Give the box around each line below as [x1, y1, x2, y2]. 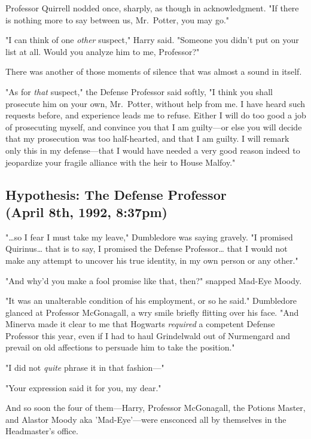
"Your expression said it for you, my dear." [5, 381, 161, 394]
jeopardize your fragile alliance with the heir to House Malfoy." [5, 156, 236, 168]
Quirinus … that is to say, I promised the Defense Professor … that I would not [5, 242, 288, 255]
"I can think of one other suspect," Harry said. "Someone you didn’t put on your [5, 33, 299, 46]
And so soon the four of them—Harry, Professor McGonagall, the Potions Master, [5, 401, 306, 414]
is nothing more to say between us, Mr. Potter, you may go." [5, 13, 230, 26]
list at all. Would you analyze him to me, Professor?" [5, 45, 200, 57]
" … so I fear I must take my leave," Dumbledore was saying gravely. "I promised [5, 230, 293, 243]
